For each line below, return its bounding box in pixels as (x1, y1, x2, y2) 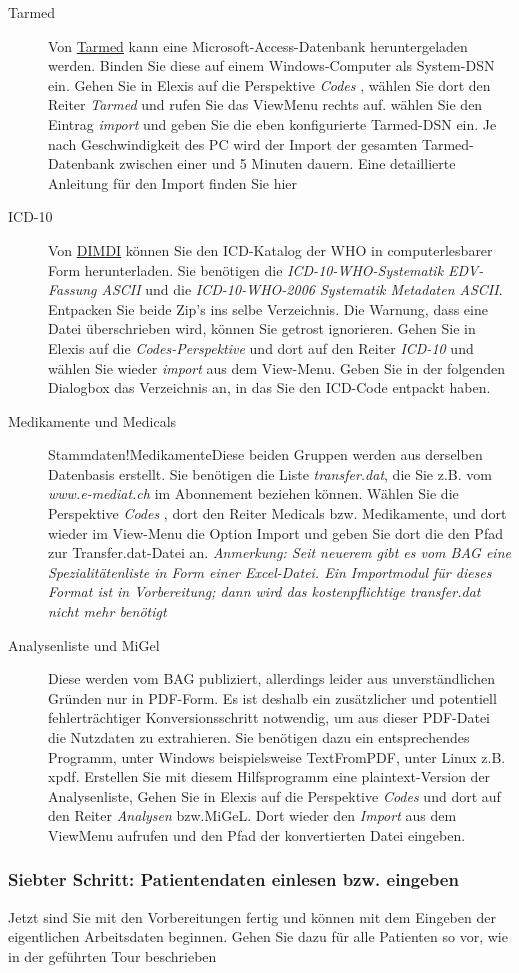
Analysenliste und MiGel (8, 634, 160, 655)
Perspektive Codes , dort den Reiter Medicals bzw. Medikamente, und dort (48, 503, 507, 524)
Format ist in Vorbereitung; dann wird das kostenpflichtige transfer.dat (48, 581, 481, 602)
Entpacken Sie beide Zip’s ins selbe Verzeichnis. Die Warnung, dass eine (48, 298, 488, 319)
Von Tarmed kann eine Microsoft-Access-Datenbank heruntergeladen (48, 35, 468, 56)
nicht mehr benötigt (48, 601, 167, 622)
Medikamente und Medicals (8, 410, 177, 431)
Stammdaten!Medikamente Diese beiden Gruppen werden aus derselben (48, 444, 483, 465)
